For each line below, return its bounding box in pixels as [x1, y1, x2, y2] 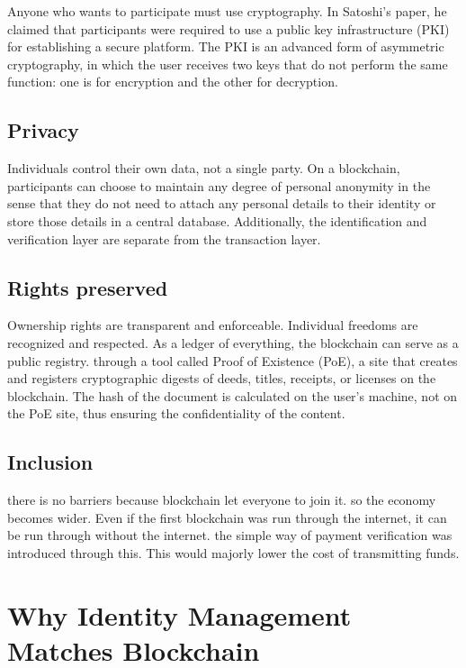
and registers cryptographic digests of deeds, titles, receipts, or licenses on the [7, 369, 436, 388]
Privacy [7, 116, 79, 144]
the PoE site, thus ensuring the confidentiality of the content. [7, 404, 345, 423]
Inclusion [7, 448, 94, 476]
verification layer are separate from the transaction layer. [7, 229, 321, 248]
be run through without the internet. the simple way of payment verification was [7, 526, 453, 544]
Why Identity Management [7, 596, 352, 633]
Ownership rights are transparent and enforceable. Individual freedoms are [7, 316, 418, 334]
